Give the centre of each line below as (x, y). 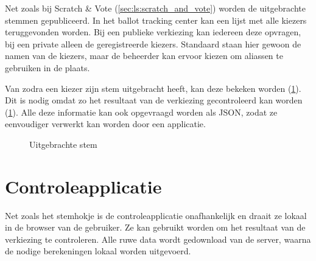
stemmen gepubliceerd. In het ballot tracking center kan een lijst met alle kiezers (156, 20)
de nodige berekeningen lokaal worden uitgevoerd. (98, 251)
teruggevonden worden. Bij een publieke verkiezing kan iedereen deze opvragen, (153, 32)
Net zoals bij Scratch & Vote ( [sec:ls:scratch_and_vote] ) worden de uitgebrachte (155, 8)
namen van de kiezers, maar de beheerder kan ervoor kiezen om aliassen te (144, 56)
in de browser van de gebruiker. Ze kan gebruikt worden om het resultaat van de (155, 227)
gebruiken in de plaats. (47, 67)
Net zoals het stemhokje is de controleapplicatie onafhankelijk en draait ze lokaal (156, 215)
